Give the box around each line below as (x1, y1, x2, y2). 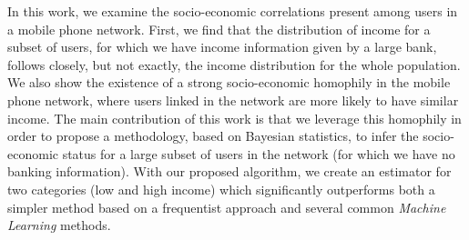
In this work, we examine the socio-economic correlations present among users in (7, 2, 458, 20)
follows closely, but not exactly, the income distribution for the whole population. (7, 55, 461, 74)
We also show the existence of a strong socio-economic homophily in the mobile (7, 73, 451, 92)
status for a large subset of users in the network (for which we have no (62, 144, 455, 163)
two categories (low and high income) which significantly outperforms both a (7, 179, 435, 198)
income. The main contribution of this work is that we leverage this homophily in (7, 108, 462, 127)
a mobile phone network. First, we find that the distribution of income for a (7, 19, 431, 38)
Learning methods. (7, 215, 111, 235)
